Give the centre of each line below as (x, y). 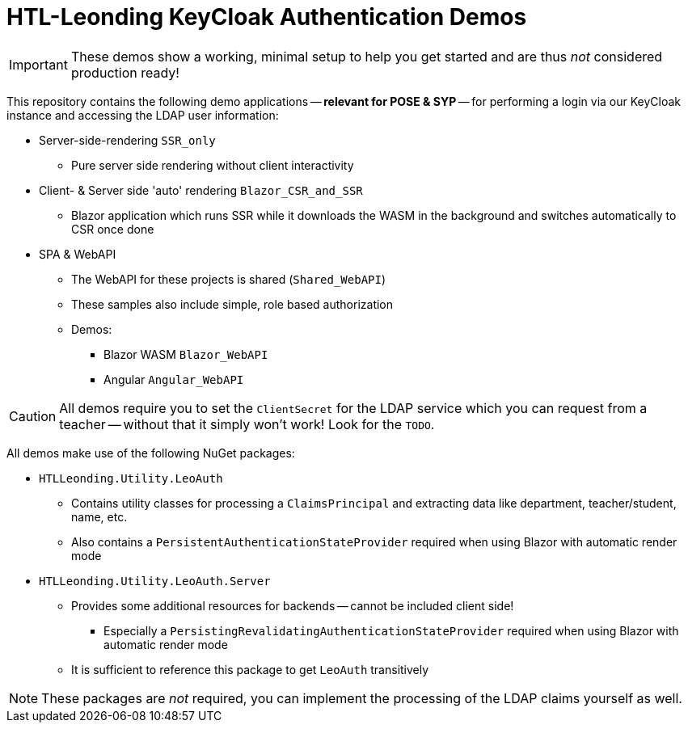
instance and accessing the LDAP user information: (143, 115)
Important (38, 64)
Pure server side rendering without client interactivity (213, 165)
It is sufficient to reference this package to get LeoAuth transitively (250, 669)
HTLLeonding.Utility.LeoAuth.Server (155, 581)
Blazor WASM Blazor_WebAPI (186, 354)
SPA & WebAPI (78, 254)
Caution (33, 416)
